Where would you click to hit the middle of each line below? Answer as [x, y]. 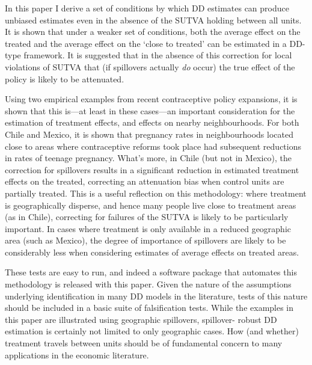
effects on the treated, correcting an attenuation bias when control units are [145, 181]
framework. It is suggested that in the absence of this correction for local [158, 55]
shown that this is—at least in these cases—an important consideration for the [150, 110]
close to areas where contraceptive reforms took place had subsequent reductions [153, 146]
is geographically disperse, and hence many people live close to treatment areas [151, 205]
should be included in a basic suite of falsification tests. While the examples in [149, 308]
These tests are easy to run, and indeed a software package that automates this [151, 272]
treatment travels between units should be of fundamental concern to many [144, 343]
